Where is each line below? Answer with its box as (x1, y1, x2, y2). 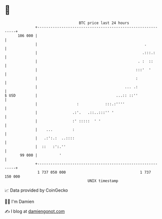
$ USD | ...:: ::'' (4, 93, 138, 98)
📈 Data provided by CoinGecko (4, 187, 68, 193)
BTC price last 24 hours (79, 20, 130, 25)
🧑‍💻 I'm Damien (4, 199, 35, 204)
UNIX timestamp (87, 178, 119, 183)
